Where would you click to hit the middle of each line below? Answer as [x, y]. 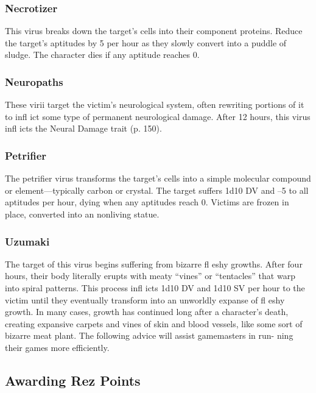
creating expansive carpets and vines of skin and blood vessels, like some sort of [154, 323]
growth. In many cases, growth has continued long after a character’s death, [147, 312]
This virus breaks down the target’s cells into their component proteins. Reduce [154, 31]
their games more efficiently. [57, 347]
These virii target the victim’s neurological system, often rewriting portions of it [155, 104]
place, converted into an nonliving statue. [82, 214]
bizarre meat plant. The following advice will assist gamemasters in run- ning [149, 335]
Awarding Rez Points [73, 380]
